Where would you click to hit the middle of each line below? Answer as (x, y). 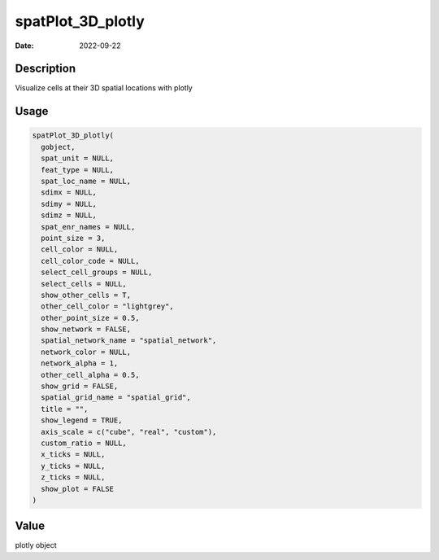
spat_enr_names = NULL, (88, 227)
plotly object (36, 545)
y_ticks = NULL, (73, 466)
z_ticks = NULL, (73, 477)
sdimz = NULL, (69, 215)
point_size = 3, (73, 238)
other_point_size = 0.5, (90, 318)
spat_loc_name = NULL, (86, 182)
